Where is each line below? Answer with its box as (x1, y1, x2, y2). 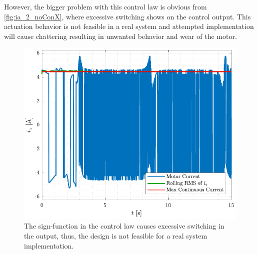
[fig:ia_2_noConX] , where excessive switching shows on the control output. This (4, 11, 251, 21)
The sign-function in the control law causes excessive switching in (24, 221, 224, 231)
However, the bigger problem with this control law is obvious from (4, 1, 207, 11)
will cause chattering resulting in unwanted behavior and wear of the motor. (4, 30, 237, 41)
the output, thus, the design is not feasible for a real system (24, 231, 207, 241)
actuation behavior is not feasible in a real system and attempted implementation (4, 21, 254, 31)
